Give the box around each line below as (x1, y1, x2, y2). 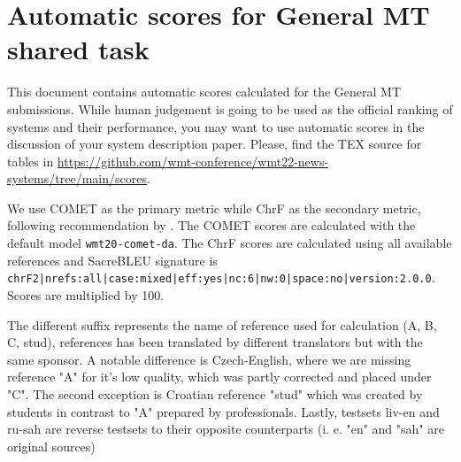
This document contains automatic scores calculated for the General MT (7, 82, 401, 101)
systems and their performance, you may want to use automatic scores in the (7, 117, 425, 135)
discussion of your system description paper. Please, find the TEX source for (7, 135, 422, 153)
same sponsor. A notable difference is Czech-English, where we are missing (7, 350, 411, 368)
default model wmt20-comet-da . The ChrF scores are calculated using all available (7, 234, 452, 252)
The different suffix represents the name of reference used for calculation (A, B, (7, 315, 437, 334)
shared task (7, 31, 150, 67)
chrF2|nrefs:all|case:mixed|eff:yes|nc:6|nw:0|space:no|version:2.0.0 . (7, 268, 435, 287)
